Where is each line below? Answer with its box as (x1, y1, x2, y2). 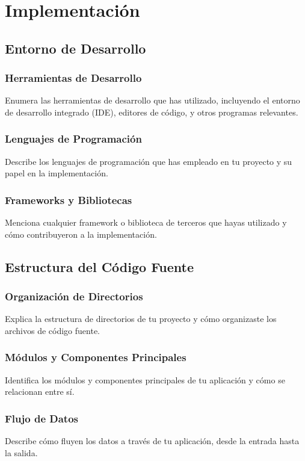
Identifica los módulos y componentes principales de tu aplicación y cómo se (5, 373, 285, 386)
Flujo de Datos (5, 410, 78, 425)
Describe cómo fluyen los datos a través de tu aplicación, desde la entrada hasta (5, 435, 300, 447)
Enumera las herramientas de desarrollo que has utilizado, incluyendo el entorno (5, 94, 300, 107)
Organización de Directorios (5, 289, 143, 304)
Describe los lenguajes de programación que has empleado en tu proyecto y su (5, 155, 292, 167)
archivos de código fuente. (5, 324, 100, 336)
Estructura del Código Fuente (5, 257, 194, 276)
